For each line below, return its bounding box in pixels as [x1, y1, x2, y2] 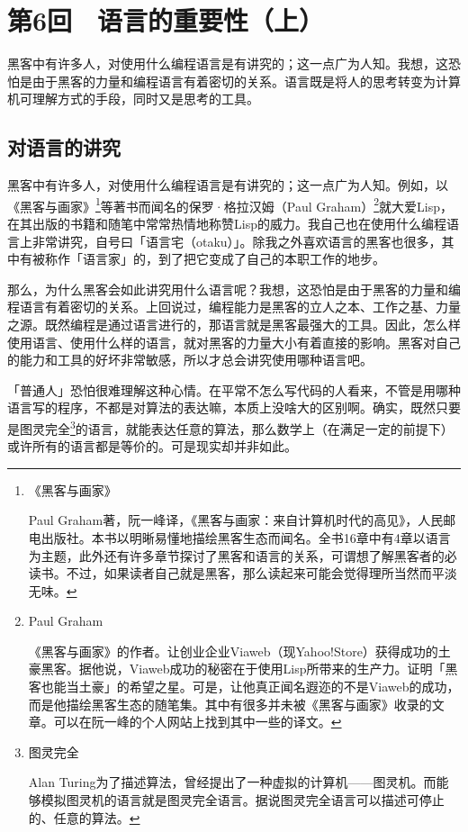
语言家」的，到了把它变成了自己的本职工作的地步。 [82, 249, 385, 268]
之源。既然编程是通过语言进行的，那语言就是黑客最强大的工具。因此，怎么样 [7, 314, 461, 333]
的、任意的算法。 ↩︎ [28, 808, 140, 827]
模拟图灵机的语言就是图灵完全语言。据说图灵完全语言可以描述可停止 [40, 791, 445, 809]
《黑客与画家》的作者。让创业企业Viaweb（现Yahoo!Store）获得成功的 [28, 641, 438, 660]
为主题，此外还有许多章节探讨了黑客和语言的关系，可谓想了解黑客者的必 [28, 546, 457, 565]
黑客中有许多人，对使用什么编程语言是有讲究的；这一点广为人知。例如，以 [7, 176, 448, 194]
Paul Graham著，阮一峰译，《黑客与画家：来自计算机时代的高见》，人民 [28, 511, 444, 529]
